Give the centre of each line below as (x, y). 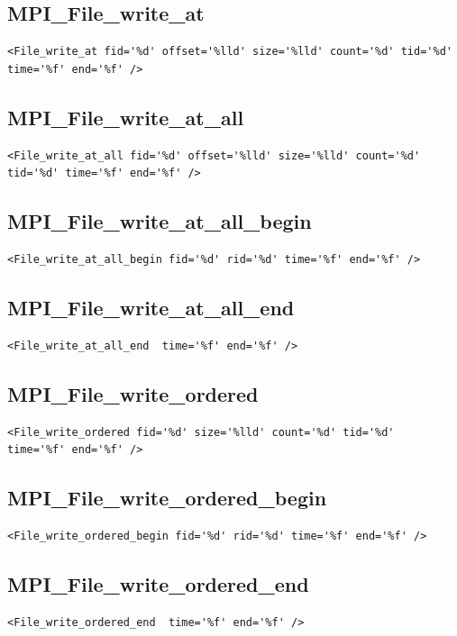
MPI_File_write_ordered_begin (167, 498)
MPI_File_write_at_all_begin (160, 221)
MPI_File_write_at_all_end (151, 307)
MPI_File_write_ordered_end (158, 583)
